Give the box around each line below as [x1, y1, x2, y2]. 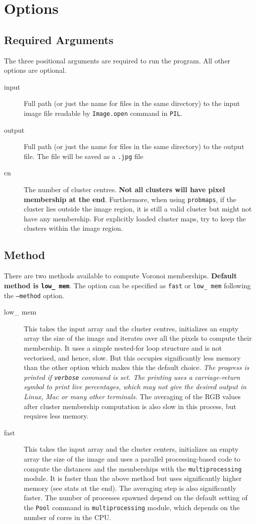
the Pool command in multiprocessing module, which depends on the [24, 502, 240, 512]
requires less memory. [24, 411, 89, 421]
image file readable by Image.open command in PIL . [24, 107, 183, 118]
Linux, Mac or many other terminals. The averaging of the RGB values [24, 391, 241, 401]
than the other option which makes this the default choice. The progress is [24, 362, 250, 372]
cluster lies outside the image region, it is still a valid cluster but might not [24, 204, 252, 214]
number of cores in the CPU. [24, 512, 111, 522]
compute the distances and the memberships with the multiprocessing [24, 463, 242, 473]
